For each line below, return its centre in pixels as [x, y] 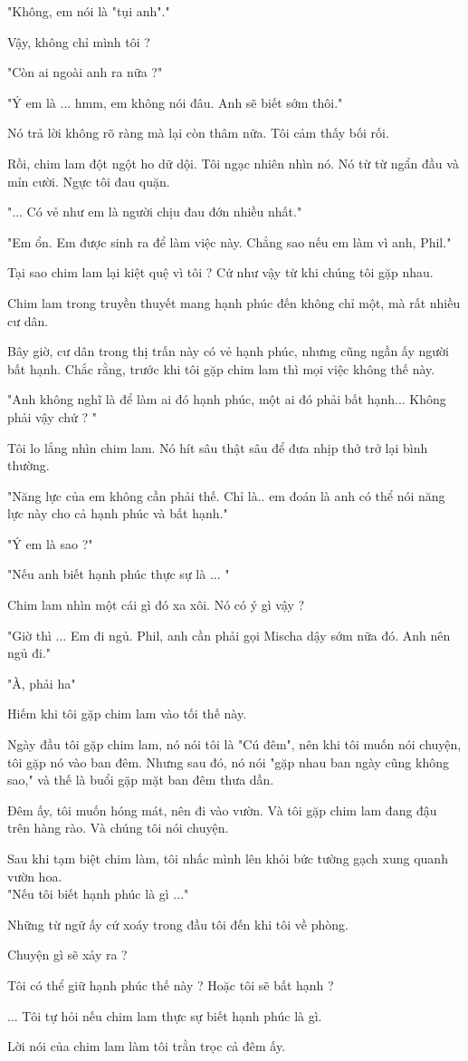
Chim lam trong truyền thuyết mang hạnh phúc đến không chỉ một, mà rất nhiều [234, 302]
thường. [29, 465]
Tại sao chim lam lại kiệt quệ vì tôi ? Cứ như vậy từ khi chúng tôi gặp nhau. [220, 272]
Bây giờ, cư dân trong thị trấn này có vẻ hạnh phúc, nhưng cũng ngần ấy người [228, 351]
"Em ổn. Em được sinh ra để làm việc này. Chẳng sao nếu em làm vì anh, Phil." [229, 241]
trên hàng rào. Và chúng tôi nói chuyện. [118, 828]
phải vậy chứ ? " [52, 416]
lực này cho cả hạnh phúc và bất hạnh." [118, 513]
